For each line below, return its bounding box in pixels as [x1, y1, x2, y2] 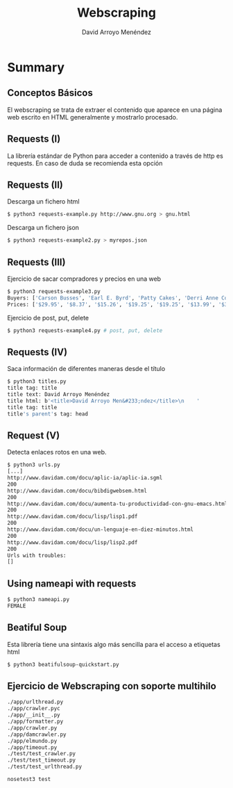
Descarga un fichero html [7, 197, 80, 206]
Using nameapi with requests [7, 577, 137, 589]
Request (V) [7, 429, 60, 441]
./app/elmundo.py [7, 737, 58, 744]
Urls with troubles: [7, 552, 67, 559]
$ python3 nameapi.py [7, 596, 70, 603]
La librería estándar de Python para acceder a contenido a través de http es [7, 151, 223, 160]
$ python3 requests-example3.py [7, 288, 101, 295]
